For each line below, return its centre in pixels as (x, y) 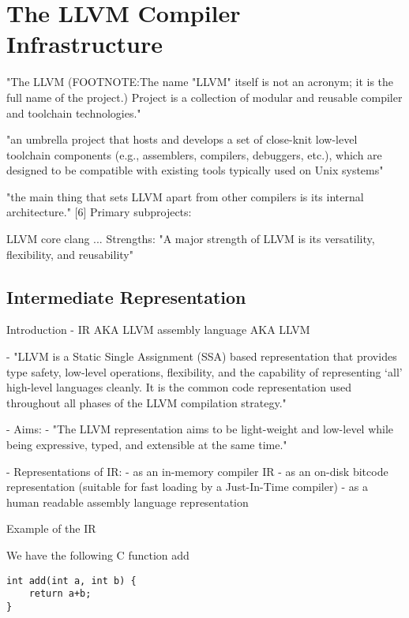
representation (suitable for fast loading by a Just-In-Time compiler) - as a (188, 487)
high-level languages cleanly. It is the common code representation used (179, 387)
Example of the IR (51, 528)
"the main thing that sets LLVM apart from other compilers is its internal (185, 196)
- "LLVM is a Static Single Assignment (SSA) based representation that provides (202, 356)
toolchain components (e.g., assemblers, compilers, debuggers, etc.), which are (194, 154)
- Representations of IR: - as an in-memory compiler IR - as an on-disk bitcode (197, 471)
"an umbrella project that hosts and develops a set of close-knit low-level (182, 139)
